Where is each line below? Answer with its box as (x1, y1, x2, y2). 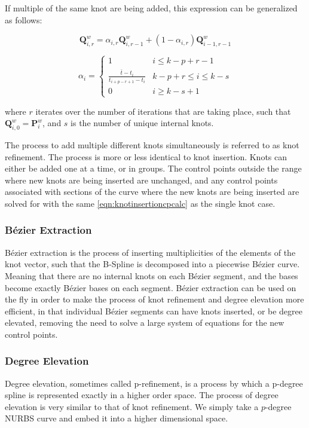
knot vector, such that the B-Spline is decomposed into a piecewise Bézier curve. (5, 258, 300, 270)
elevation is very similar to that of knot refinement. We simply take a (5, 400, 259, 412)
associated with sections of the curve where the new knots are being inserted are (5, 185, 299, 198)
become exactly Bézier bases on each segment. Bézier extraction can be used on (5, 281, 296, 294)
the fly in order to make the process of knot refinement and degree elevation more (5, 293, 304, 305)
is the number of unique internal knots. (71, 117, 214, 129)
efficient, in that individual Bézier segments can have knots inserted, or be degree (5, 304, 303, 317)
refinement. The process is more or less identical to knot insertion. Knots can (5, 150, 287, 163)
